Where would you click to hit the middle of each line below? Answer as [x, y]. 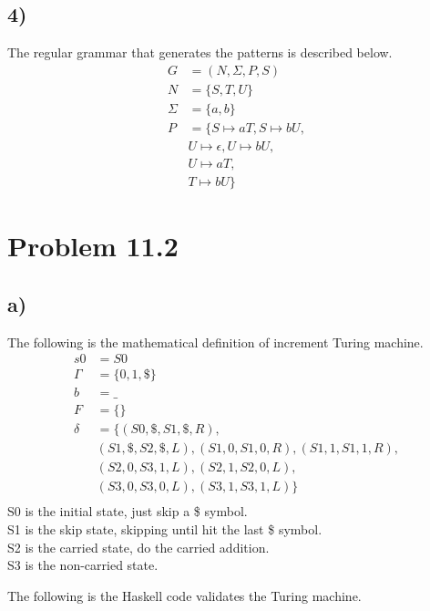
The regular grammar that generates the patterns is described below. [200, 52]
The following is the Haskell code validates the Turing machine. [184, 595]
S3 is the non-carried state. [83, 565]
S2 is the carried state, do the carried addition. [138, 547]
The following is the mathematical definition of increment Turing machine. [215, 342]
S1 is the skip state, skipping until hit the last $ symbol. [165, 529]
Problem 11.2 [93, 246]
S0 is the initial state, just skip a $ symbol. [128, 511]
